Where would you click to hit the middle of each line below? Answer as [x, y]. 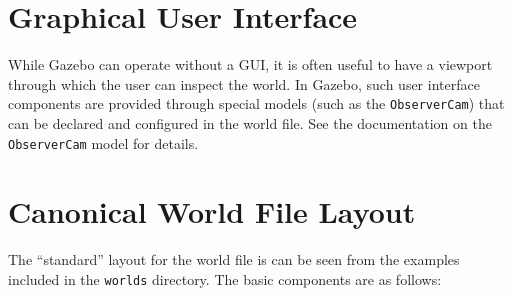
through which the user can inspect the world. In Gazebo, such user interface [244, 83]
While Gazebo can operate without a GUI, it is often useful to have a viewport [250, 64]
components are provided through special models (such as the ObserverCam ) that [256, 103]
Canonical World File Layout [212, 211]
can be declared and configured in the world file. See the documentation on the [250, 122]
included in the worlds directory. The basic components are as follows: [225, 278]
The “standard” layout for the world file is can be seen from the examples [234, 259]
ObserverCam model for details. [103, 142]
